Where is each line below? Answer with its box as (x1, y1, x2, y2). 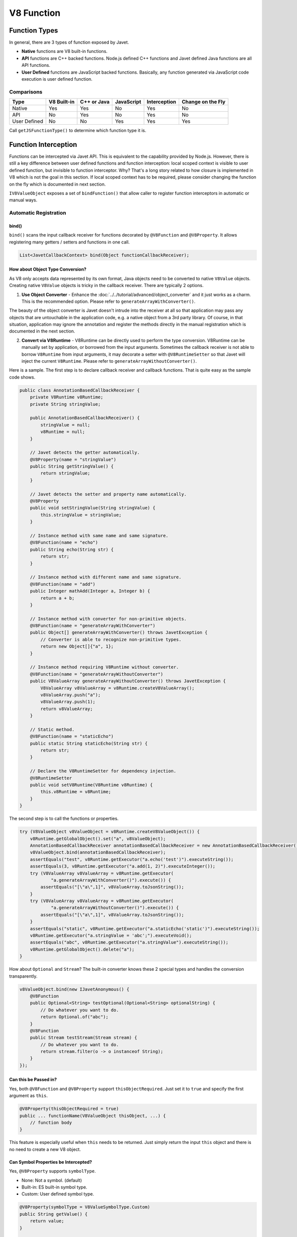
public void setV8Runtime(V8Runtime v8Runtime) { (30, 782, 153, 788)
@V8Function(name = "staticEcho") (30, 734, 114, 739)
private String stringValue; (30, 401, 101, 407)
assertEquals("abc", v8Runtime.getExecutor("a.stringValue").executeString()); (30, 940, 229, 945)
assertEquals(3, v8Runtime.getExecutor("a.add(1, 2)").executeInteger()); (30, 863, 215, 869)
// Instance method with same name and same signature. (30, 532, 169, 538)
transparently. (9, 973, 38, 979)
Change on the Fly (181, 98, 226, 105)
